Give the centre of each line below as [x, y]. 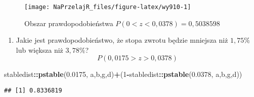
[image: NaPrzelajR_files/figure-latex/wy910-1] [108, 7]
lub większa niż [39, 50]
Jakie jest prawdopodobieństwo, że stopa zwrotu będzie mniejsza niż [122, 40]
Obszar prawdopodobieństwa [69, 23]
